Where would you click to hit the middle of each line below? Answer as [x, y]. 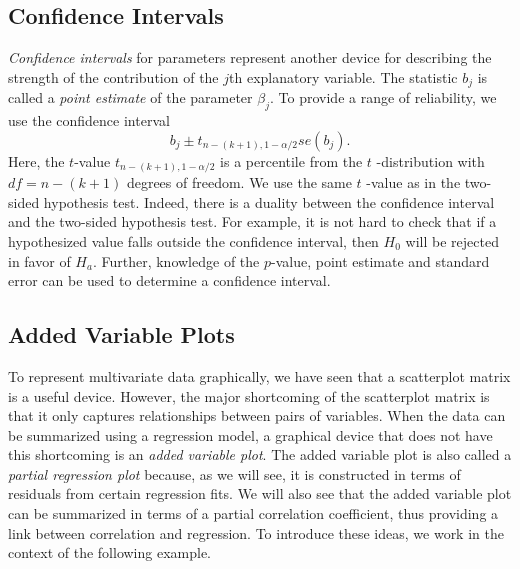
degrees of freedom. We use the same [239, 182]
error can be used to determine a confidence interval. [169, 280]
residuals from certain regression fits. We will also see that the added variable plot [260, 493]
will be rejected [452, 240]
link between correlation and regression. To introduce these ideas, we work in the [256, 532]
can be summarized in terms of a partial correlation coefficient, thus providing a [253, 513]
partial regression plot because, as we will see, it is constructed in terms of [234, 473]
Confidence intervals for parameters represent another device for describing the [250, 57]
